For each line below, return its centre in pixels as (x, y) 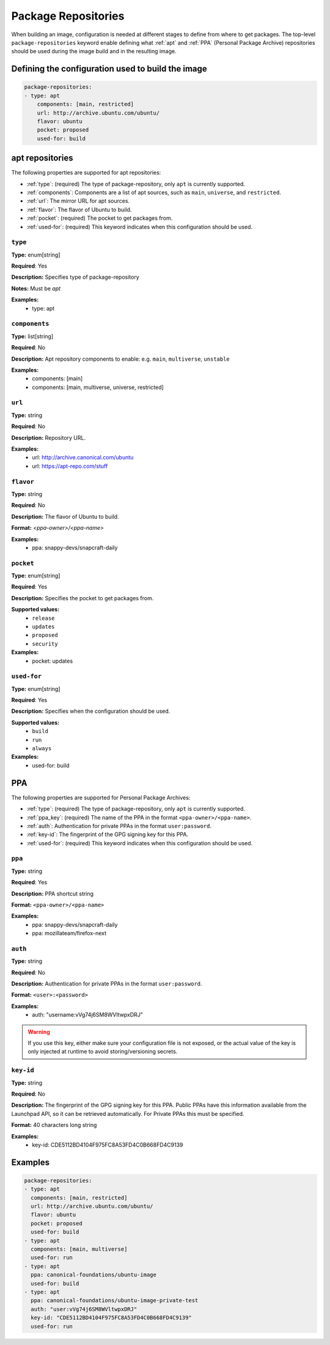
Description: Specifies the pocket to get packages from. (82, 598)
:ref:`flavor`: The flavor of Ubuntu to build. (79, 209)
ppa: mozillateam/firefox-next (69, 933)
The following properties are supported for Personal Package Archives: (101, 797)
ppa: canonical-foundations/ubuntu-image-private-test (115, 1301)
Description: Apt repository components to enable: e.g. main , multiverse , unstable (121, 359)
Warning (39, 1031)
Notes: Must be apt (36, 288)
